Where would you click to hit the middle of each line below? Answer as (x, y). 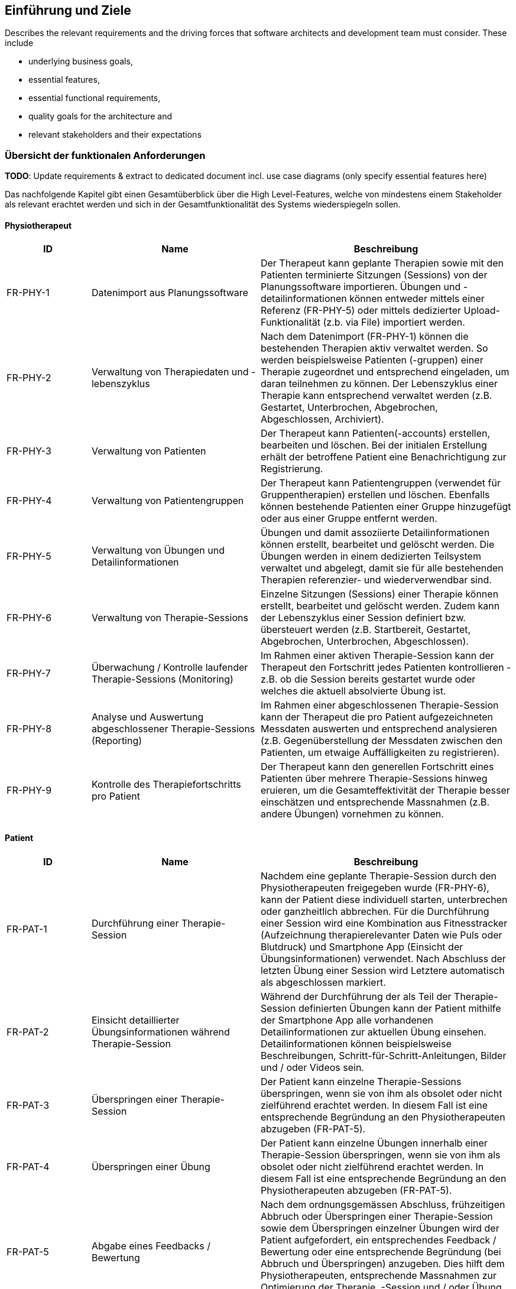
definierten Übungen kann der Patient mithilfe (400, 1008)
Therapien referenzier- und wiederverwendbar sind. (376, 580)
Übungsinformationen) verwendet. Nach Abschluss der (383, 958)
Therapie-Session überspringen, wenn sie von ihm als (380, 1155)
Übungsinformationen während (160, 1032)
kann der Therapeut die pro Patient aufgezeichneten (377, 717)
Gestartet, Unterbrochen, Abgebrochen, (349, 408)
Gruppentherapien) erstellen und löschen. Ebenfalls (375, 495)
